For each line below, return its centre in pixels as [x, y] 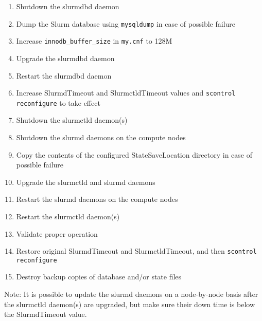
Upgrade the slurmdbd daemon [65, 58]
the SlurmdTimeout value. [46, 314]
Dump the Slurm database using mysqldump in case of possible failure [126, 23]
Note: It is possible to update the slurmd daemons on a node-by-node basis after [131, 294]
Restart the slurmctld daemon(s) [68, 216]
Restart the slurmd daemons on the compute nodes [97, 199]
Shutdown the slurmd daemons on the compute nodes [101, 137]
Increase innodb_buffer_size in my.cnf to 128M [94, 41]
